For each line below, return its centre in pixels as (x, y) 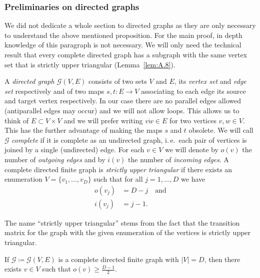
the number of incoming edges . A (178, 159)
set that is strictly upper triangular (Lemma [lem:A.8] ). (90, 64)
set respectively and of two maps (54, 91)
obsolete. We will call (221, 130)
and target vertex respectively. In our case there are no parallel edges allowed (123, 101)
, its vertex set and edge (210, 81)
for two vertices (193, 120)
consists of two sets (118, 81)
